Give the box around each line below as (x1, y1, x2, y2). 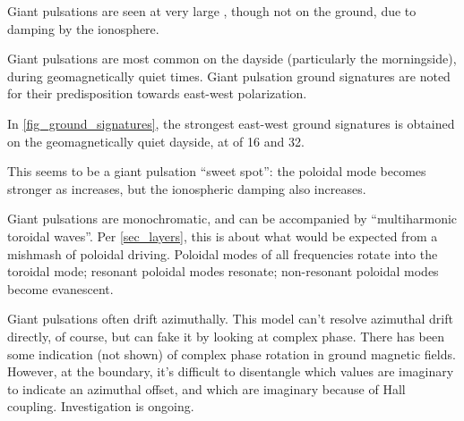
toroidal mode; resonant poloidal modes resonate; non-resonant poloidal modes (7, 262, 439, 281)
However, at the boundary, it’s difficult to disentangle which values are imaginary (7, 362, 454, 381)
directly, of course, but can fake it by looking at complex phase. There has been (7, 326, 445, 345)
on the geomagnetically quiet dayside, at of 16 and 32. (7, 131, 305, 150)
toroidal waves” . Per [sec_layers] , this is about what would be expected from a (7, 226, 438, 245)
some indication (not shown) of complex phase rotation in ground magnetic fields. (7, 344, 456, 363)
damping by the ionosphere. (7, 19, 159, 38)
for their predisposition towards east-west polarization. (7, 84, 307, 103)
